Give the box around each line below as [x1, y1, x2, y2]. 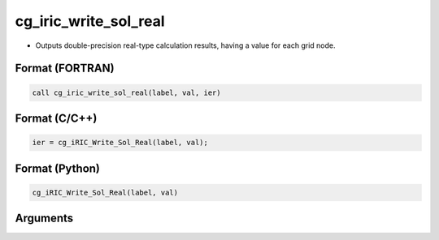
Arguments [15, 212, 74, 225]
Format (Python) [15, 161, 101, 175]
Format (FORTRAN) [15, 62, 115, 75]
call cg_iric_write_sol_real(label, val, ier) [32, 88, 221, 97]
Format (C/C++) [15, 111, 98, 125]
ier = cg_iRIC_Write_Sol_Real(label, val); [32, 138, 209, 148]
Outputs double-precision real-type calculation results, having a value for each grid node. [35, 41, 337, 50]
